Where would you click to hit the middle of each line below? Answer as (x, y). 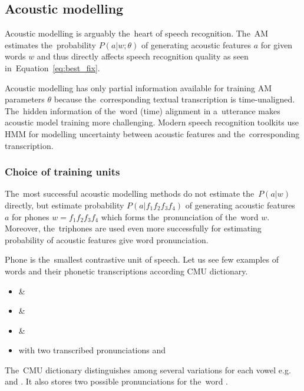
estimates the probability (50, 44)
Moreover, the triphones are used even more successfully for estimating (133, 228)
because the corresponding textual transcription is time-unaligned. (174, 99)
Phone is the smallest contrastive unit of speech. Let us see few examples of (142, 259)
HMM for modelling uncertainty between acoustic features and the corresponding (152, 133)
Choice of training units (62, 172)
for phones (31, 216)
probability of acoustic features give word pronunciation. (107, 239)
